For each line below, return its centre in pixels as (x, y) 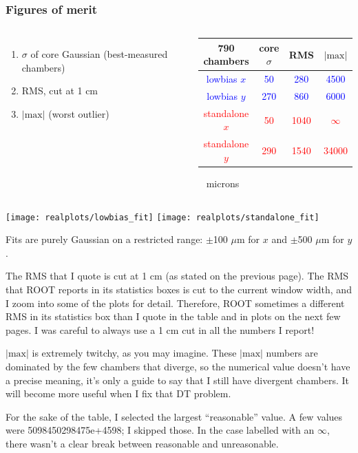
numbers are (292, 353)
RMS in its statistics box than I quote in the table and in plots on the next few (173, 316)
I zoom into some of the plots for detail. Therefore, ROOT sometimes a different (175, 303)
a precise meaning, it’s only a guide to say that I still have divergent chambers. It (178, 380)
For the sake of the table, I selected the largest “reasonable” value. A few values (174, 416)
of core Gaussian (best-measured (99, 54)
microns (223, 183)
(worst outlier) (79, 114)
